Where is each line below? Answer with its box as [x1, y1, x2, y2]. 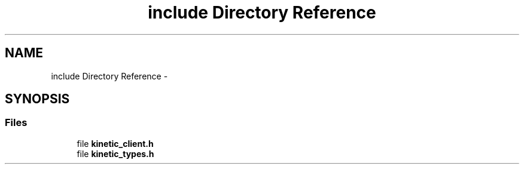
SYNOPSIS [5, 91, 70, 107]
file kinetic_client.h [77, 138, 154, 149]
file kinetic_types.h [77, 148, 154, 159]
